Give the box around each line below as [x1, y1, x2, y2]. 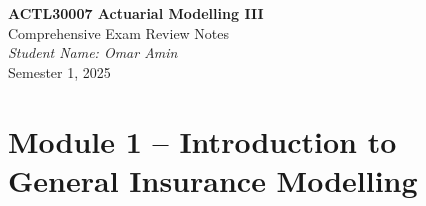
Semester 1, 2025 [8, 61, 111, 82]
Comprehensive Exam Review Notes [8, 22, 230, 43]
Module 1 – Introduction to [8, 120, 397, 161]
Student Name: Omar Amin [8, 42, 178, 63]
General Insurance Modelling [8, 159, 418, 200]
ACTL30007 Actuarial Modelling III [8, 3, 264, 23]
